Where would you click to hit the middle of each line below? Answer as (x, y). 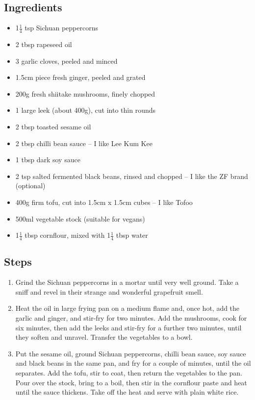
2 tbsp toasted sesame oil (53, 126)
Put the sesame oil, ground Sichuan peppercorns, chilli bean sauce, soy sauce (131, 353)
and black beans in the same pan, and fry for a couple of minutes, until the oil (133, 363)
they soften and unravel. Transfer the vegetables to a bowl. (104, 337)
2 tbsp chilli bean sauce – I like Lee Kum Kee (84, 143)
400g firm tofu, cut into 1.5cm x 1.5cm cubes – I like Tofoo (104, 202)
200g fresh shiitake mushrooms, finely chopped (85, 93)
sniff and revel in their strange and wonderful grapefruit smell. (109, 291)
